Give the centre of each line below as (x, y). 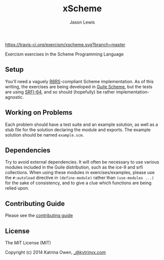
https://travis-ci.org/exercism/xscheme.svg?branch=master (65, 44)
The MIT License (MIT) (28, 243)
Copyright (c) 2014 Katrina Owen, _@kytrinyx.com (56, 252)
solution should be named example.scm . (45, 135)
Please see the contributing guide (39, 216)
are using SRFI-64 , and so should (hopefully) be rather (60, 92)
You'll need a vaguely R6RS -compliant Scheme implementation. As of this (80, 81)
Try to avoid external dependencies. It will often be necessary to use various (82, 162)
